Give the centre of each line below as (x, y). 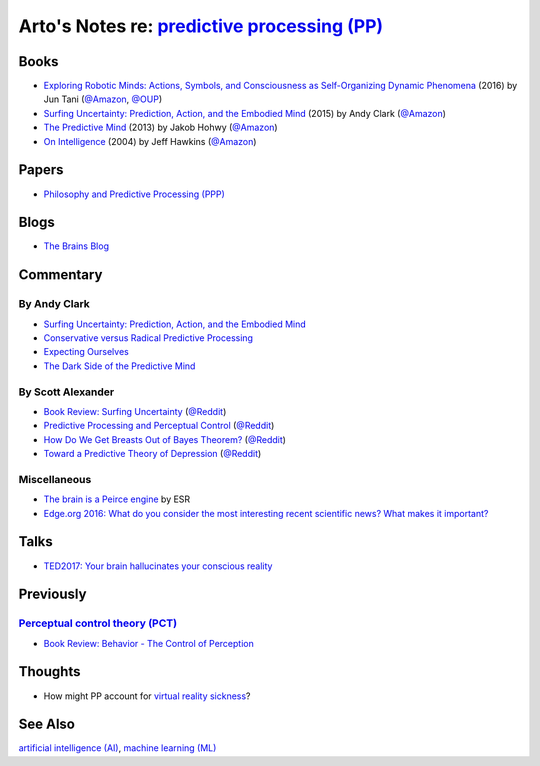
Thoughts (49, 671)
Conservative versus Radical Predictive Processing (148, 337)
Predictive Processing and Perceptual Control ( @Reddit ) (159, 426)
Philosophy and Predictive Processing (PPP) (134, 194)
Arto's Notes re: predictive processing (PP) (201, 26)
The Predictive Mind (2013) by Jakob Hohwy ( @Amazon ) (161, 127)
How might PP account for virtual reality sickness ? (147, 696)
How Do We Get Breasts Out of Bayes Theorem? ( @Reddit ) (165, 439)
